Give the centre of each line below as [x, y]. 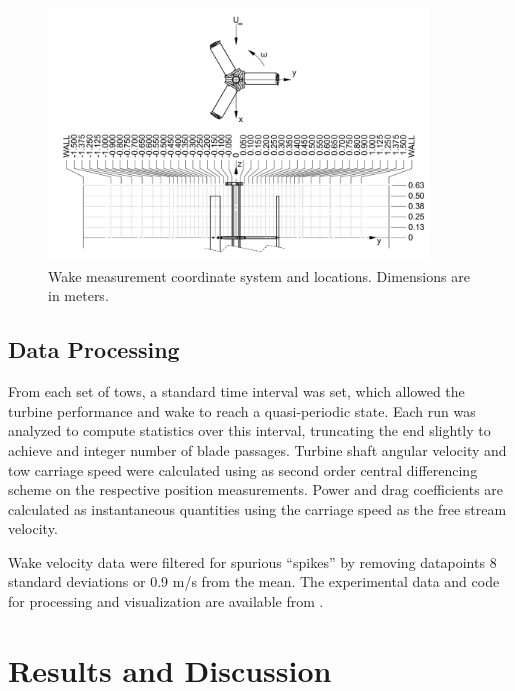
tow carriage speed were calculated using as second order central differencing [243, 469]
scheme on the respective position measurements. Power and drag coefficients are [256, 489]
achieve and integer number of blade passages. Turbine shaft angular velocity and [257, 449]
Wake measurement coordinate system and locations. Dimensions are [259, 275]
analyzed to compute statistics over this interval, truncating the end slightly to [249, 430]
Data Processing [94, 349]
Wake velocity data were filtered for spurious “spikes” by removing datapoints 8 [252, 561]
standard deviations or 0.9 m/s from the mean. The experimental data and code [254, 581]
